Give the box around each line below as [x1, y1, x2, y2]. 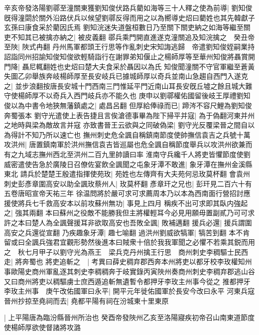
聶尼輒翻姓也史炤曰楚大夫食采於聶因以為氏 [22, 61, 162, 71]
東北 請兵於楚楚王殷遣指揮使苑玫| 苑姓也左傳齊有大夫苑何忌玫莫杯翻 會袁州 [4, 168, 250, 179]
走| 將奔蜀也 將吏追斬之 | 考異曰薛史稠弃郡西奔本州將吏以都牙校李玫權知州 [4, 256, 252, 267]
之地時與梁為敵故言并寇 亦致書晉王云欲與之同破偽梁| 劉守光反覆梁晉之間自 [4, 120, 248, 130]
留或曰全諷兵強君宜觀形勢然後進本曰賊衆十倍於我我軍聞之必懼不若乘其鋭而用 [4, 237, 255, 247]
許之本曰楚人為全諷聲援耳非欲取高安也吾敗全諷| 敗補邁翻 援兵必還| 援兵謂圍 [4, 217, 252, 228]
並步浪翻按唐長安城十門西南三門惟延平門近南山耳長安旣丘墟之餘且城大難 [15, 80, 253, 91]
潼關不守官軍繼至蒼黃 [185, 61, 255, 71]
